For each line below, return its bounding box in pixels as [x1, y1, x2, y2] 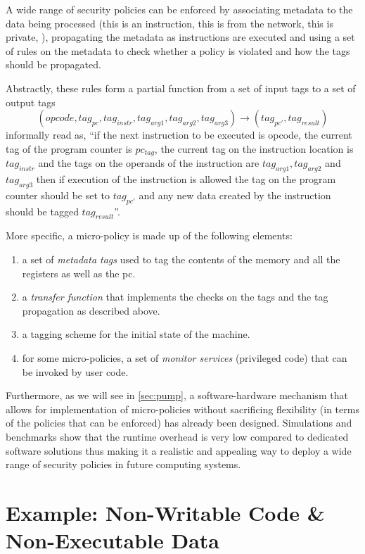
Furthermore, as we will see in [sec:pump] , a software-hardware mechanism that [6, 388, 348, 403]
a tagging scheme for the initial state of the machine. [22, 327, 250, 341]
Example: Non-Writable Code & [6, 498, 325, 527]
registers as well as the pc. [22, 265, 136, 280]
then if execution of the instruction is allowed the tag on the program [36, 172, 336, 186]
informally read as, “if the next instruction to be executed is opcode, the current [6, 127, 352, 142]
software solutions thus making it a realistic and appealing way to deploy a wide [6, 443, 352, 458]
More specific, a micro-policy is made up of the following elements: [6, 228, 293, 243]
